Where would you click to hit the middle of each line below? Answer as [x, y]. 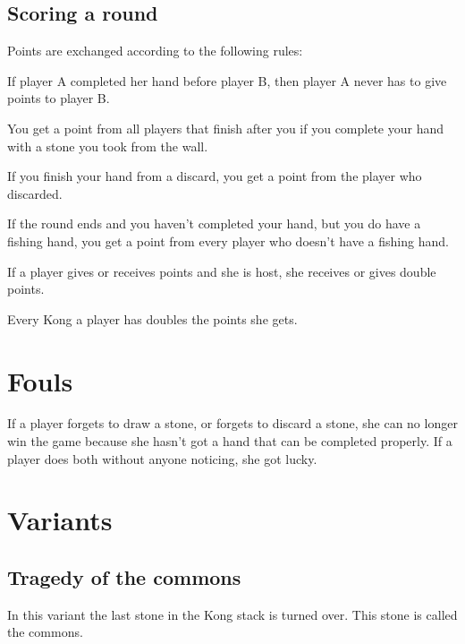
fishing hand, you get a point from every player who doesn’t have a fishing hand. [228, 240]
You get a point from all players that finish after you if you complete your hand [226, 128]
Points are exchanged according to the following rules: [155, 51]
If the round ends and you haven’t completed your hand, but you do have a [214, 223]
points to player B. [59, 98]
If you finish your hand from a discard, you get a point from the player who [215, 176]
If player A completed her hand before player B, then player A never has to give [227, 80]
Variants [60, 520]
